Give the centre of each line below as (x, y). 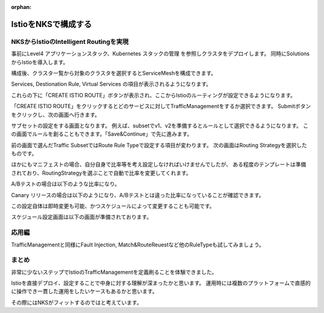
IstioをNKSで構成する (52, 24)
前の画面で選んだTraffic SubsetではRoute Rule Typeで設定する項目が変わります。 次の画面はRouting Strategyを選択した (159, 145)
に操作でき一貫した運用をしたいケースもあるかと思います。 (84, 291)
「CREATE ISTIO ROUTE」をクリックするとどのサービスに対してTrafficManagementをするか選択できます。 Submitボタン (161, 106)
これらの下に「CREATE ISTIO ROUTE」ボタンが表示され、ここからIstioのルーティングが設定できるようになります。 (154, 95)
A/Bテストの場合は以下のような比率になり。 (65, 184)
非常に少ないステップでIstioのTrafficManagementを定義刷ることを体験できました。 (114, 272)
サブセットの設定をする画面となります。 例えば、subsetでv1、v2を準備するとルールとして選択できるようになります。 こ (160, 126)
